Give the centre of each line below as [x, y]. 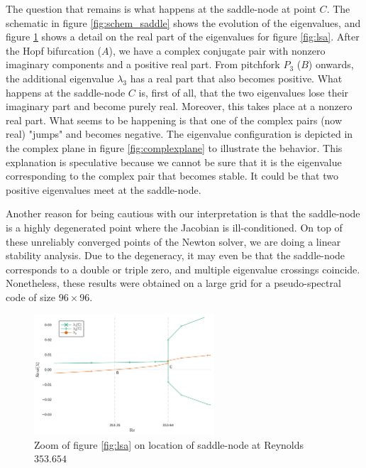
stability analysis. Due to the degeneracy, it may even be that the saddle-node [176, 255]
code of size [31, 296]
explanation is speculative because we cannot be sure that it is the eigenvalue [174, 162]
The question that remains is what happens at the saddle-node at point [161, 9]
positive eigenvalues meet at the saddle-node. [104, 189]
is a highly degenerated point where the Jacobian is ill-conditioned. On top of [174, 227]
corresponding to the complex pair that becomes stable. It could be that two [172, 176]
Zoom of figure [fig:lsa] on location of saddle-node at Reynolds [169, 444]
